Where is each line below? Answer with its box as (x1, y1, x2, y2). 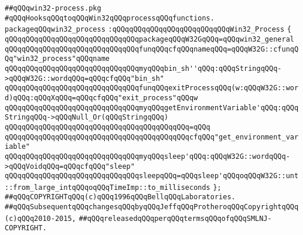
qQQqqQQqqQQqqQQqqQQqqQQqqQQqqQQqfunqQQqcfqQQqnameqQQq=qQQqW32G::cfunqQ (5, 45, 299, 53)
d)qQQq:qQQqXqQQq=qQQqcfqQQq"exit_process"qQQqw (5, 93, 198, 102)
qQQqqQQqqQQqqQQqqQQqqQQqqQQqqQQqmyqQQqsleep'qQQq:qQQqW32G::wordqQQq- (5, 152, 290, 161)
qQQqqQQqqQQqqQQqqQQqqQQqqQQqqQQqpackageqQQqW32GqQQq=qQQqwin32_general (5, 35, 294, 43)
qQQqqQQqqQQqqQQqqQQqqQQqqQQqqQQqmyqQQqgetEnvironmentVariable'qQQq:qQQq (5, 103, 299, 112)
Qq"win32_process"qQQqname (5, 55, 110, 63)
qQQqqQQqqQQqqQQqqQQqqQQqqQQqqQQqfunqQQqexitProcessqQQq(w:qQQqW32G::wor (5, 84, 299, 93)
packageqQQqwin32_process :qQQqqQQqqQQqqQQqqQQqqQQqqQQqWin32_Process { (5, 25, 291, 34)
